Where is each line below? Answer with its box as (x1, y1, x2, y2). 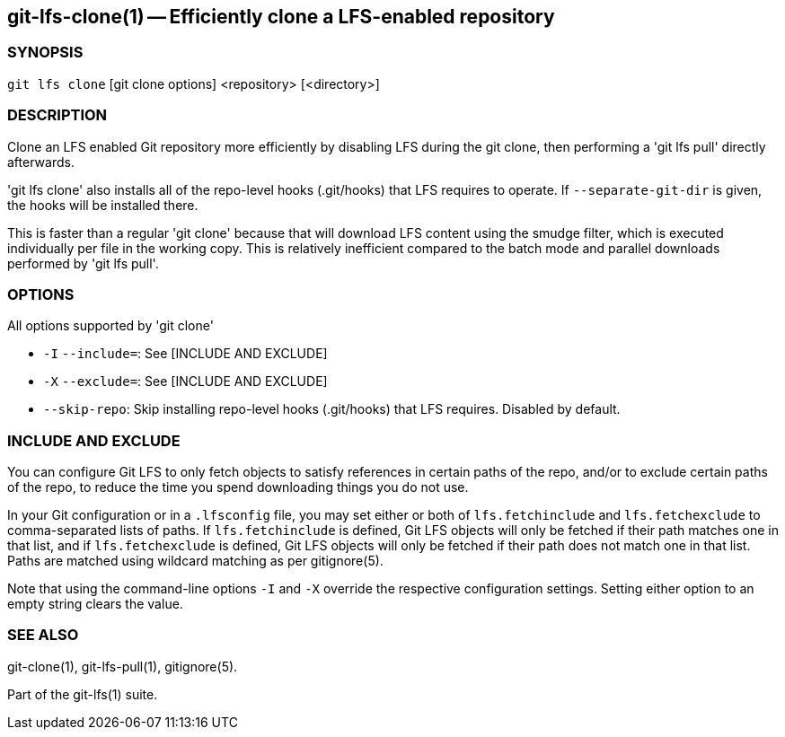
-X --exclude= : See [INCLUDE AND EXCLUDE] (43, 373, 328, 390)
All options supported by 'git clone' (7, 318, 214, 334)
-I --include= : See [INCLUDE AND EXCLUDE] (43, 346, 328, 362)
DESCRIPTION (7, 106, 108, 125)
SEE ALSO (7, 626, 79, 645)
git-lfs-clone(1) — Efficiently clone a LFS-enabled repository (7, 5, 555, 28)
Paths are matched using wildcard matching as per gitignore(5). (7, 553, 384, 569)
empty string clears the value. (7, 596, 183, 612)
